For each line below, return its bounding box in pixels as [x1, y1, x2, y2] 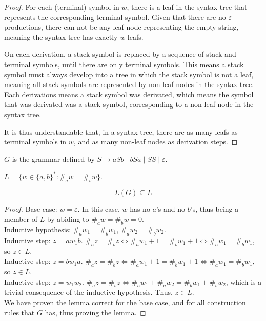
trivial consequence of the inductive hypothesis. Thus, [4, 287, 173, 297]
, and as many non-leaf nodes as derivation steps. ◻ [73, 136, 238, 147]
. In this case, [77, 203, 120, 214]
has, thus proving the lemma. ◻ [45, 307, 146, 317]
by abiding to [47, 213, 89, 224]
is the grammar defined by [12, 153, 95, 164]
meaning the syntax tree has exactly [4, 31, 118, 42]
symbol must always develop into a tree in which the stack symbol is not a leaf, [4, 69, 254, 79]
